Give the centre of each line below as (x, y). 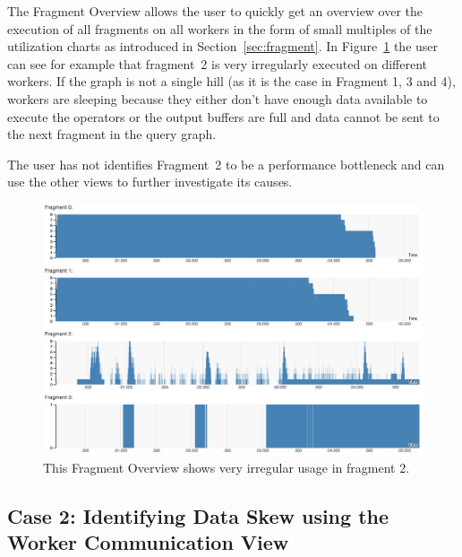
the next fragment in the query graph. (112, 134)
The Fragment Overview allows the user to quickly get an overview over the (215, 11)
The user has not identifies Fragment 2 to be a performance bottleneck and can (226, 164)
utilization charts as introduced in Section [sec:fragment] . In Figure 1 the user (223, 46)
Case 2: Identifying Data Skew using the (198, 515)
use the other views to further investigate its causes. (150, 182)
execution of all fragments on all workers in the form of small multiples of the (220, 28)
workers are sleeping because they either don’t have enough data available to (218, 98)
